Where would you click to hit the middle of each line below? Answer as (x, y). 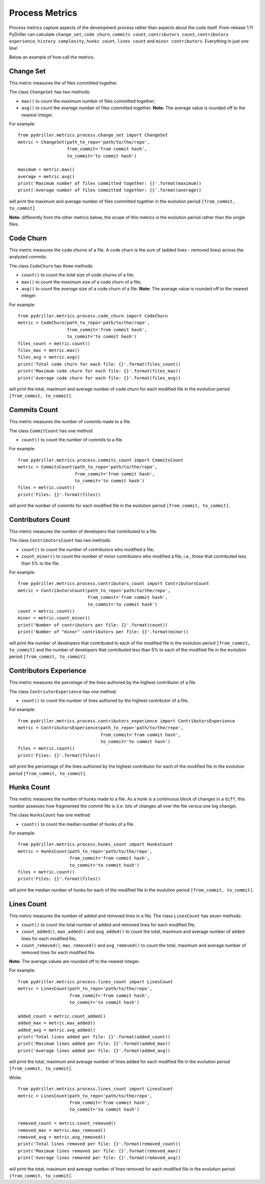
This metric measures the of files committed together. (63, 83)
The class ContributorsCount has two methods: (60, 540)
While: (15, 1077)
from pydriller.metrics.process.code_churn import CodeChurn (93, 316)
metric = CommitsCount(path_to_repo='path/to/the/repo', (88, 467)
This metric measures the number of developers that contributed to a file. (83, 531)
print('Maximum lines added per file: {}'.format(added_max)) (94, 1044)
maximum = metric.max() (46, 170)
